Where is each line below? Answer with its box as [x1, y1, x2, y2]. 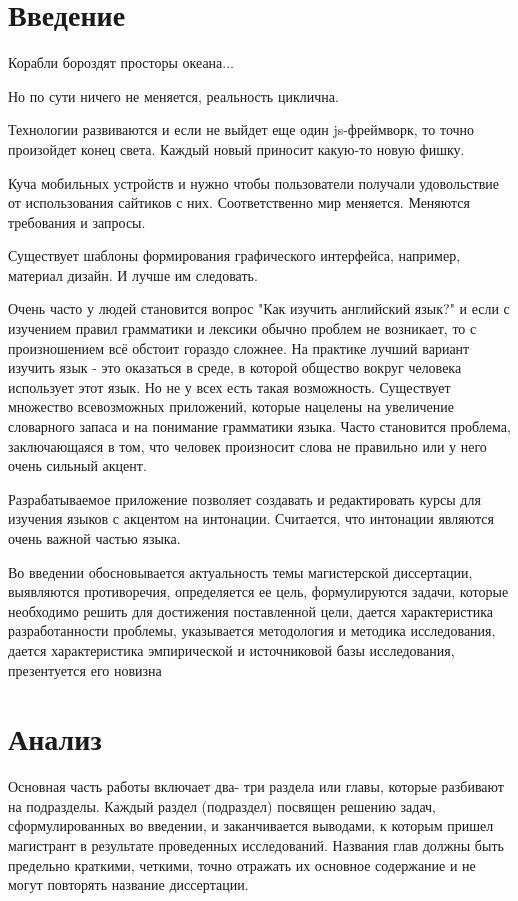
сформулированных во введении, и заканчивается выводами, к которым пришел [8, 815, 494, 836]
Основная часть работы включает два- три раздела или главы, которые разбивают [8, 776, 504, 797]
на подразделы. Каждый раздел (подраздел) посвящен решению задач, [8, 795, 436, 816]
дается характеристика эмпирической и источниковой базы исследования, [8, 639, 455, 660]
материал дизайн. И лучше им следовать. [8, 264, 258, 285]
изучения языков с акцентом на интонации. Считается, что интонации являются [8, 508, 494, 529]
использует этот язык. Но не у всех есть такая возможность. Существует [8, 376, 451, 397]
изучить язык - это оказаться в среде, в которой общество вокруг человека [8, 357, 462, 378]
